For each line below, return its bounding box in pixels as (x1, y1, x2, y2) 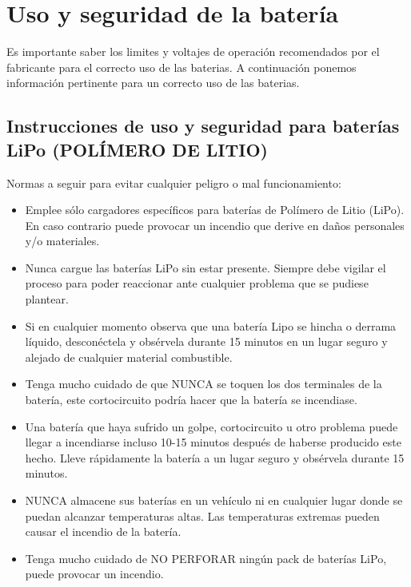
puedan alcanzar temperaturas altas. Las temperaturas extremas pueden (25, 507, 380, 524)
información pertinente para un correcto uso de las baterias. (6, 74, 300, 91)
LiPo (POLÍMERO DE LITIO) (6, 137, 268, 161)
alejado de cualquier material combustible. (25, 348, 233, 365)
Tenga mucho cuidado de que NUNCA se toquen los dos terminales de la (25, 375, 382, 392)
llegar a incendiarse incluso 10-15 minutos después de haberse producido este (25, 434, 401, 450)
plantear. (25, 291, 69, 307)
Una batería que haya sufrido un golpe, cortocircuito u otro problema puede (25, 418, 398, 434)
